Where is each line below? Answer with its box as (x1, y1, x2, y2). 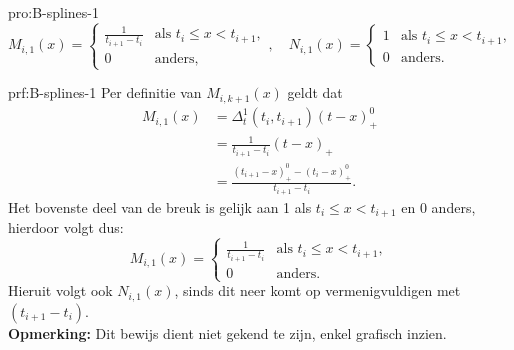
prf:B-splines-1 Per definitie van (8, 82, 202, 103)
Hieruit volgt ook (8, 280, 113, 301)
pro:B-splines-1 (8, 2, 99, 22)
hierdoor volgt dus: (8, 217, 124, 238)
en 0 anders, (401, 196, 476, 217)
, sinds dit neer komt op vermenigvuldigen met (174, 280, 461, 301)
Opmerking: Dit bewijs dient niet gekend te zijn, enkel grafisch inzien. (8, 322, 447, 343)
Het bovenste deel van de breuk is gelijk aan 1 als (8, 196, 312, 217)
